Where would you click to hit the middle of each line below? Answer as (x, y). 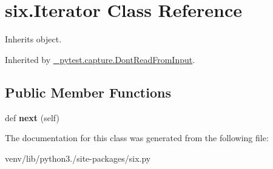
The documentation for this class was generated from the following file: (137, 138)
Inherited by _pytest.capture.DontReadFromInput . (100, 59)
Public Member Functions (88, 92)
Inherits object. (33, 39)
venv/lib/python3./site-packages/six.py (78, 158)
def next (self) (32, 117)
